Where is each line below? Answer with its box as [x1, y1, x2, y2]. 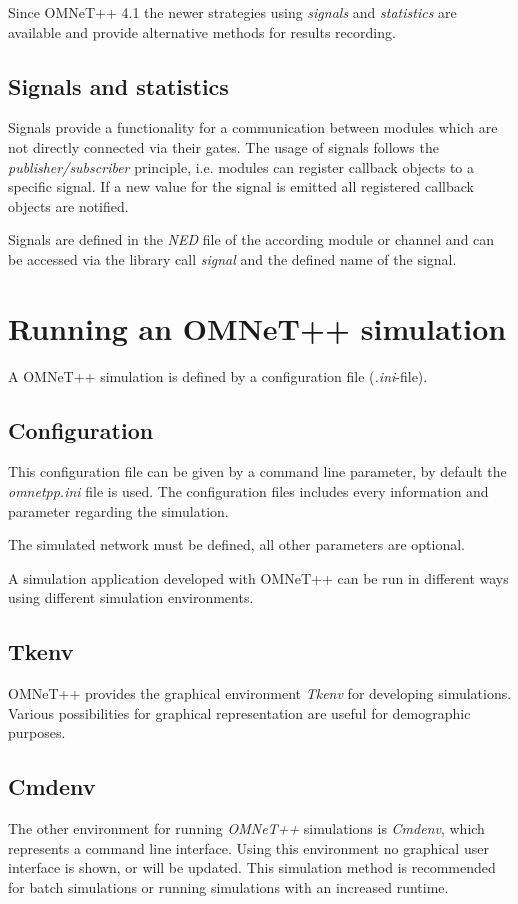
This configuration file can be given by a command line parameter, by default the [8, 461, 507, 482]
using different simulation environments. [8, 587, 254, 608]
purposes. [8, 722, 66, 743]
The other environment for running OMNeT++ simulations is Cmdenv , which [8, 818, 485, 839]
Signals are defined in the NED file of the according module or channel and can [8, 229, 495, 250]
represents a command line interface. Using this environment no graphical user [8, 837, 489, 858]
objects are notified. [8, 195, 129, 216]
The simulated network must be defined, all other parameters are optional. [8, 534, 465, 555]
